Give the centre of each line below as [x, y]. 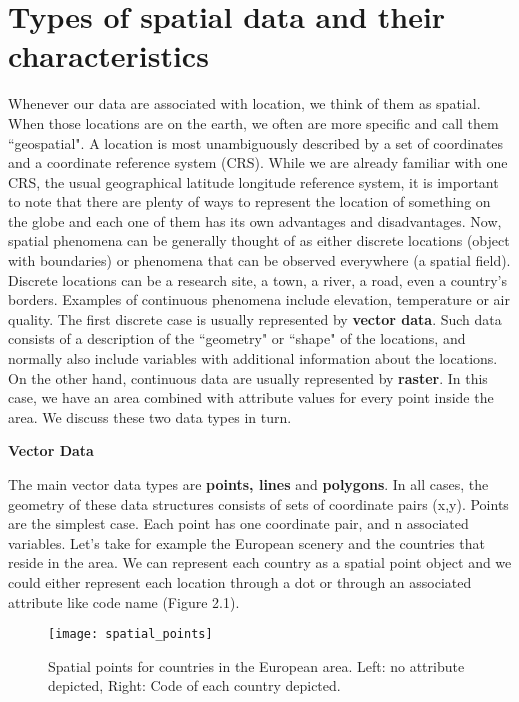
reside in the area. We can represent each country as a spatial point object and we [260, 562]
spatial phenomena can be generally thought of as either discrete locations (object [259, 240]
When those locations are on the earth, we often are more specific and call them [253, 122]
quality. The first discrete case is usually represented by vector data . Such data [255, 318]
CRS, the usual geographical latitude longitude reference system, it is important [253, 181]
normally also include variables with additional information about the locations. [253, 358]
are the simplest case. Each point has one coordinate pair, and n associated [238, 523]
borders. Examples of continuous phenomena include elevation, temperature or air [259, 299]
